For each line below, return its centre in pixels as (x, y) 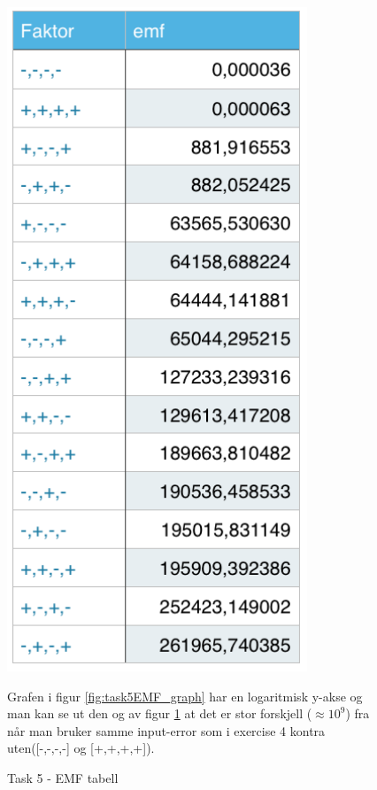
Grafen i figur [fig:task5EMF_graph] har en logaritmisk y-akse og (185, 696)
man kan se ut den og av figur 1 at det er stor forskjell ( (160, 713)
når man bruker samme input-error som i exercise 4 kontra (166, 730)
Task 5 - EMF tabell (63, 778)
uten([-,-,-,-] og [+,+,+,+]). (81, 748)
